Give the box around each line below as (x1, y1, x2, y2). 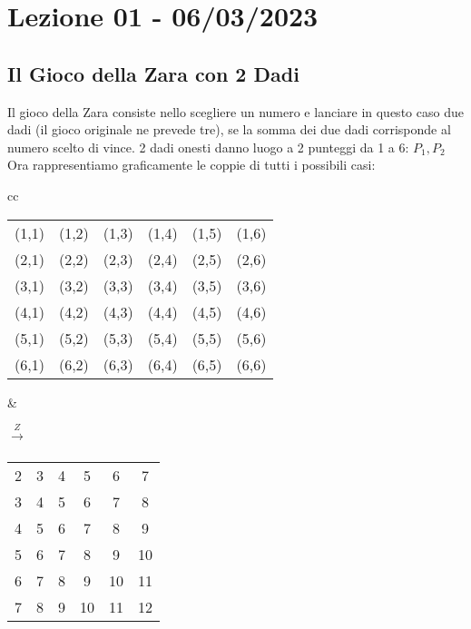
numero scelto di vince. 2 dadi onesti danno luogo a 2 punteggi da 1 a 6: (7, 137, 409, 156)
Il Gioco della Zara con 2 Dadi (7, 59, 299, 87)
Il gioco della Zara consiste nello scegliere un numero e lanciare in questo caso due (7, 102, 464, 121)
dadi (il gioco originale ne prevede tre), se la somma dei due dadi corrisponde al (7, 120, 451, 139)
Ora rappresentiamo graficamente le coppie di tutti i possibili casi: (7, 155, 376, 174)
